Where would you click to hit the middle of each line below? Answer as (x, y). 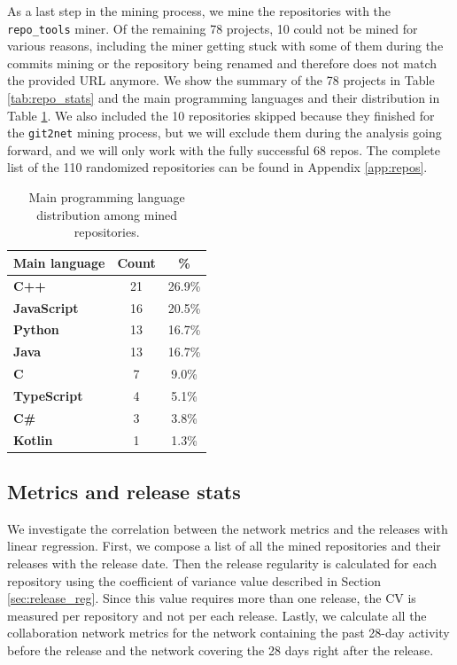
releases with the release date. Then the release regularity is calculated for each (222, 563)
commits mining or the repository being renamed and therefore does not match (222, 63)
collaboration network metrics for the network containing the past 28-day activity (228, 633)
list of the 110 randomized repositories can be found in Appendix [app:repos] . (217, 167)
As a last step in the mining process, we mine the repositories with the (199, 11)
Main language (59, 262)
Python (36, 329)
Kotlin (33, 439)
